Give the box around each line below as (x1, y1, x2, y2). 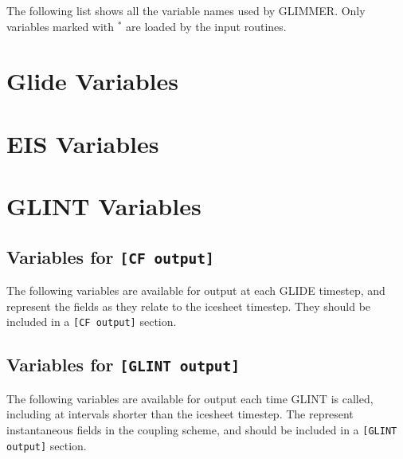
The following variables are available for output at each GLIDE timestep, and (6, 282, 385, 299)
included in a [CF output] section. (6, 313, 177, 330)
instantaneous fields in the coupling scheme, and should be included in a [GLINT (6, 421, 397, 437)
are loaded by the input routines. (126, 18, 287, 34)
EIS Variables (6, 127, 159, 159)
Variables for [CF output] (6, 244, 214, 269)
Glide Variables (6, 65, 178, 97)
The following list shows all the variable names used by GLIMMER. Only (6, 2, 366, 18)
